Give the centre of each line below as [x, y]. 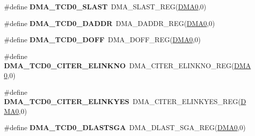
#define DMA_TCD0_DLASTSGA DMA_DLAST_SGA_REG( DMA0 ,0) [125, 127]
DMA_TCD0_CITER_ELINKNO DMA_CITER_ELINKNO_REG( [119, 66]
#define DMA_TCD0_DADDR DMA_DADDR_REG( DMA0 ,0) [110, 23]
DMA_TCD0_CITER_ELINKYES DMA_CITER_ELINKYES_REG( [122, 101]
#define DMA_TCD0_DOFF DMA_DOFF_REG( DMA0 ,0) [102, 40]
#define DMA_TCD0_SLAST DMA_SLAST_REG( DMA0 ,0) [105, 6]
